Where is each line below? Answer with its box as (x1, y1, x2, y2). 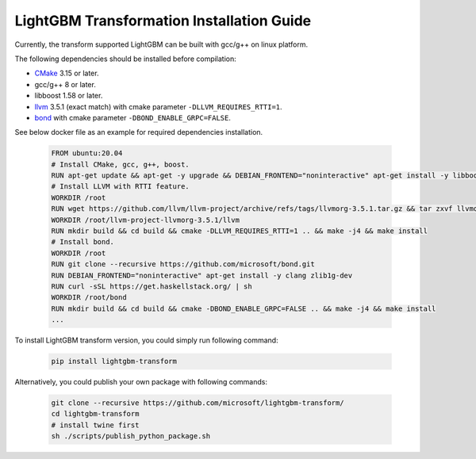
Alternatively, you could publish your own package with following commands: (14, 377, 267, 387)
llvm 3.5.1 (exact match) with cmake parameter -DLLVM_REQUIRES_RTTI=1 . (34, 101, 282, 111)
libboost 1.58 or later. (34, 91, 103, 101)
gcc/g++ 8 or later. (34, 79, 97, 89)
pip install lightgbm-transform (51, 357, 178, 366)
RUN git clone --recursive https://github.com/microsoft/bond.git (51, 260, 315, 269)
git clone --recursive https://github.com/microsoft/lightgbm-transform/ (51, 399, 344, 407)
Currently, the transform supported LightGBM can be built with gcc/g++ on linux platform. (14, 40, 309, 49)
